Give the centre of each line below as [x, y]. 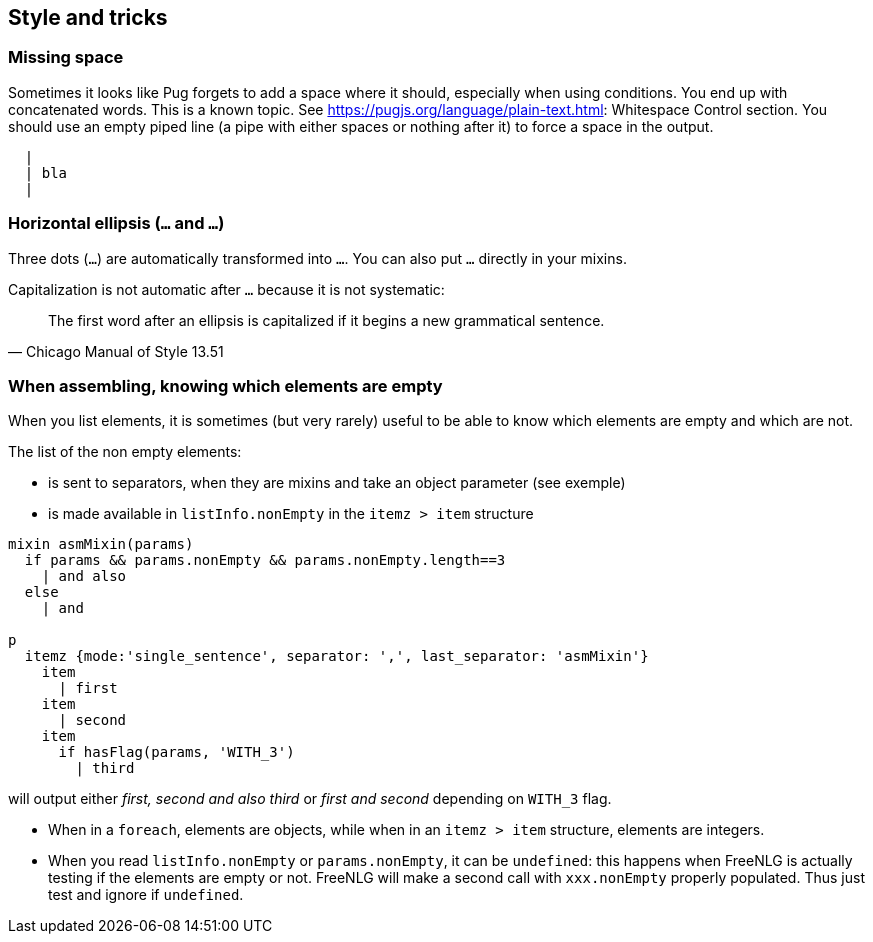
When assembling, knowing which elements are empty [225, 385]
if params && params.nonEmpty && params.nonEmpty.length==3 [265, 560]
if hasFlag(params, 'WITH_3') [176, 752]
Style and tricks [88, 17]
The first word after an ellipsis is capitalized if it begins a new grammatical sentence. [326, 320]
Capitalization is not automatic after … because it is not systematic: [226, 289]
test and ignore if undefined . [146, 895]
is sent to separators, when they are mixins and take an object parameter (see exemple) [337, 483]
